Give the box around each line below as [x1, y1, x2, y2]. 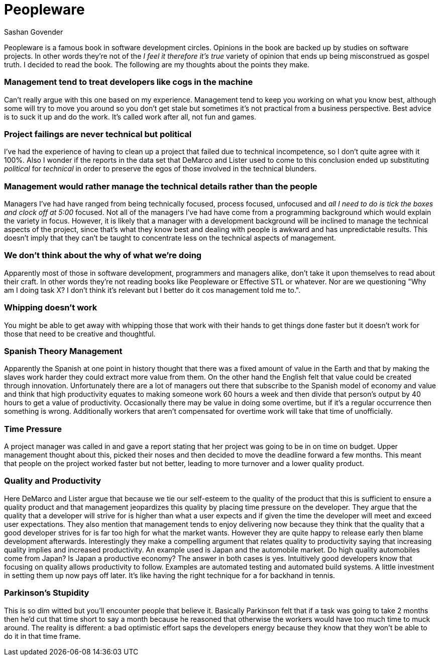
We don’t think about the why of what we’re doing [4, 250, 202, 261]
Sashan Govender [4, 27, 63, 36]
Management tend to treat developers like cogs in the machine [4, 77, 253, 87]
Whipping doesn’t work [4, 302, 97, 313]
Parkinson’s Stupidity [4, 588, 89, 598]
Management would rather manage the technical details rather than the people [4, 181, 317, 191]
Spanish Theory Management [4, 346, 123, 356]
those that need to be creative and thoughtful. [4, 329, 156, 338]
